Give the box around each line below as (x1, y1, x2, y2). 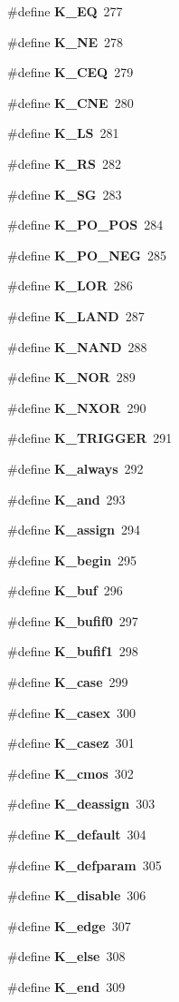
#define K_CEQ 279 (7, 63, 134, 82)
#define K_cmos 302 (7, 763, 134, 782)
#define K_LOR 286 (7, 276, 133, 295)
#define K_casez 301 (7, 733, 135, 752)
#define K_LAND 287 (7, 306, 145, 325)
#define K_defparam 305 (7, 855, 162, 874)
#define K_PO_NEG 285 (7, 245, 166, 264)
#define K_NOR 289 (7, 368, 136, 387)
